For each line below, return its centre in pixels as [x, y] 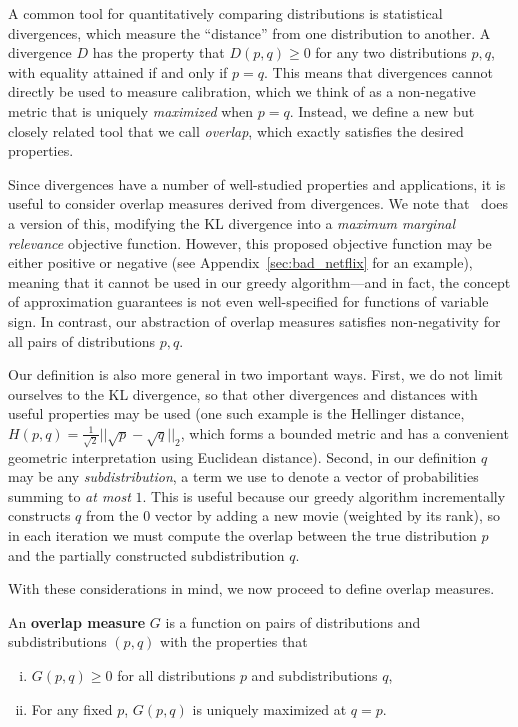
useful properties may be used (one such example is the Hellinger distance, [236, 413]
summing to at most [69, 495]
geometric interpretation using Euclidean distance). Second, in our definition [242, 456]
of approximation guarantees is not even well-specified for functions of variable [248, 301]
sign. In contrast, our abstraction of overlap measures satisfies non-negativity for [254, 320]
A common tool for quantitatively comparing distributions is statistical [225, 13]
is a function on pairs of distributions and [293, 621]
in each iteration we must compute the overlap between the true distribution [242, 534]
